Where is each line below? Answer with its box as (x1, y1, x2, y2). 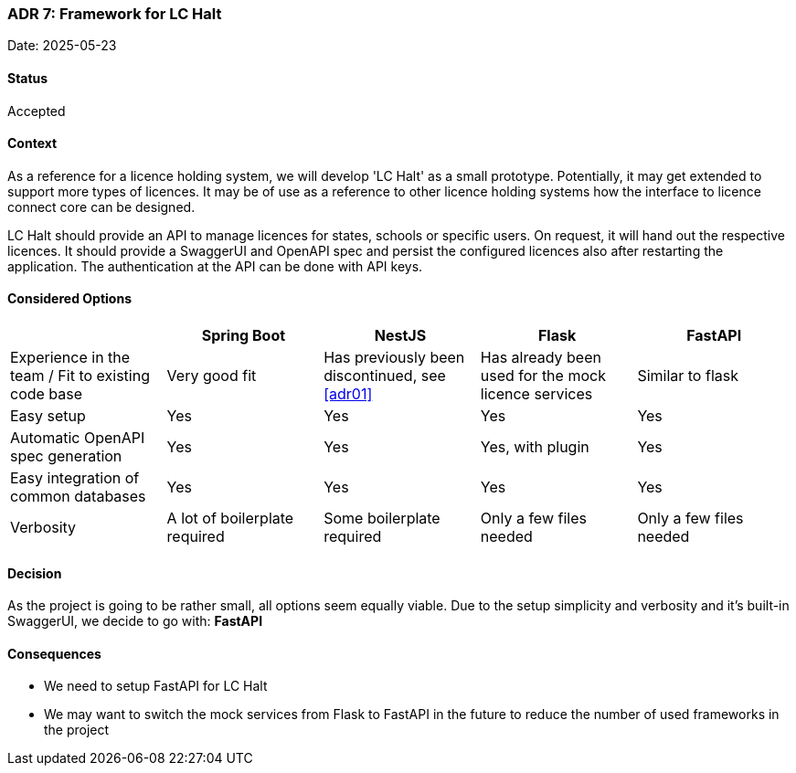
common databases (10, 487, 146, 506)
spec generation (10, 447, 122, 466)
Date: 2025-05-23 (7, 37, 117, 54)
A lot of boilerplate (166, 509, 294, 528)
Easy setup (10, 407, 86, 426)
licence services (480, 385, 593, 404)
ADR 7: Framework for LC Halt (7, 5, 222, 23)
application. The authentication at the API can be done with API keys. (7, 258, 423, 274)
